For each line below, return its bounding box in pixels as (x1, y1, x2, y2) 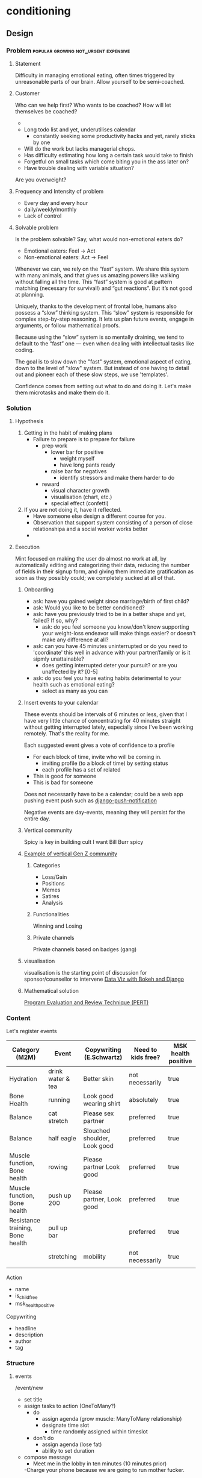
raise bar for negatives (50, 468, 107, 475)
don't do (32, 1435, 54, 1442)
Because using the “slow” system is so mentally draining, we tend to (14, 333, 185, 341)
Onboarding (23, 586, 54, 593)
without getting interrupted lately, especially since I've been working (23, 723, 194, 731)
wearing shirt (83, 1099, 121, 1108)
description (14, 1331, 43, 1339)
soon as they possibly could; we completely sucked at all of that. (14, 574, 176, 582)
